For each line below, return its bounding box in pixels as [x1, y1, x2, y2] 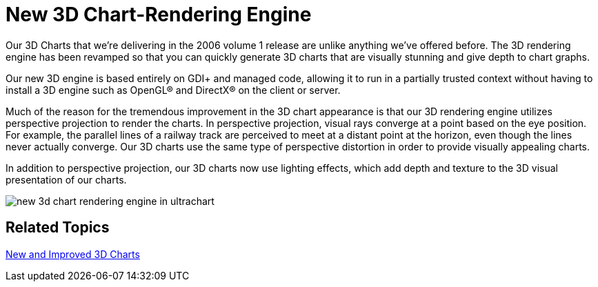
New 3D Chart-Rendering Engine [6, 3, 312, 26]
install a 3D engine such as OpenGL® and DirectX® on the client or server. [6, 83, 341, 96]
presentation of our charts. [6, 173, 127, 186]
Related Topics [6, 219, 110, 237]
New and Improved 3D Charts [6, 248, 140, 260]
